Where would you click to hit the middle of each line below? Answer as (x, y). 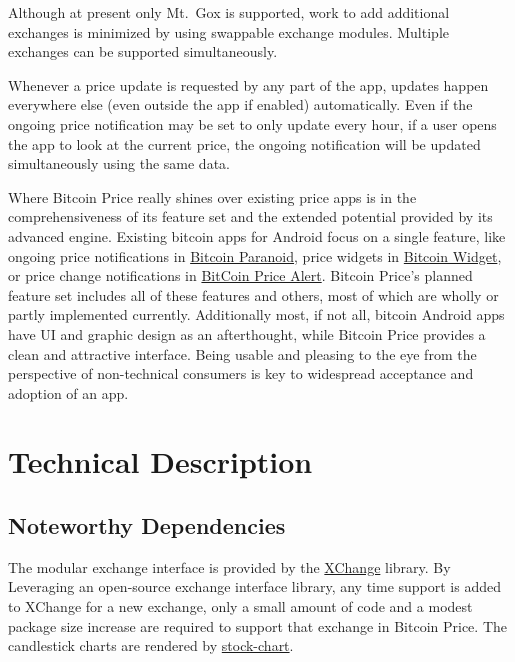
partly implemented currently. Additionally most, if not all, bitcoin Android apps (256, 314)
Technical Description (160, 461)
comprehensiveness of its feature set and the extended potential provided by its (250, 216)
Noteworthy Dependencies (147, 525)
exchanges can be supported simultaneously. (143, 51)
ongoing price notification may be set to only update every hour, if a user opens (252, 123)
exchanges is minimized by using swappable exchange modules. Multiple (228, 31)
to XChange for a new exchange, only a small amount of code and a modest (240, 606)
